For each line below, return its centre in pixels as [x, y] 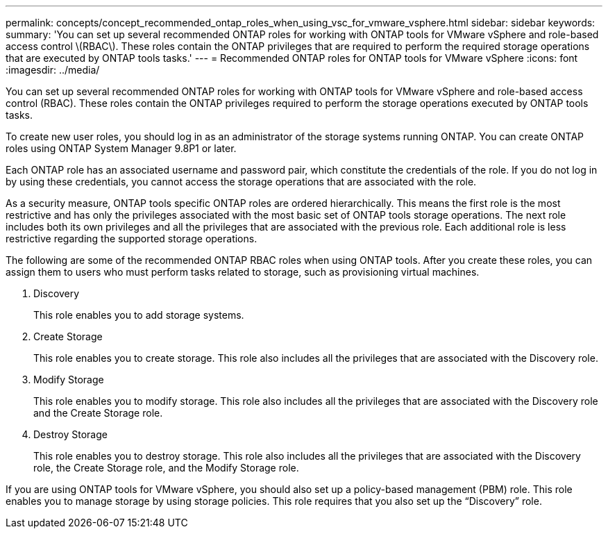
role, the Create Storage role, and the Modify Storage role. [166, 468]
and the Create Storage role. [98, 413]
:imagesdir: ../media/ [53, 70]
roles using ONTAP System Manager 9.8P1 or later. [121, 148]
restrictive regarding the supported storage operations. [132, 239]
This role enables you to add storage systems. [139, 315]
